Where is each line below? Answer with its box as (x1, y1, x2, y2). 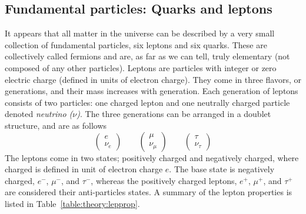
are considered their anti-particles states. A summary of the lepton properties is (5, 186, 292, 198)
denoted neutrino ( (5, 108, 73, 120)
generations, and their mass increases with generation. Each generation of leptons (5, 85, 298, 97)
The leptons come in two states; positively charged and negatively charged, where (5, 151, 299, 163)
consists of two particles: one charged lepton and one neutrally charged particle (5, 96, 290, 108)
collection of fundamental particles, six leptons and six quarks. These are (5, 38, 267, 51)
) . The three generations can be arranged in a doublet (76, 108, 271, 120)
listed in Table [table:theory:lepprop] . (5, 197, 140, 209)
